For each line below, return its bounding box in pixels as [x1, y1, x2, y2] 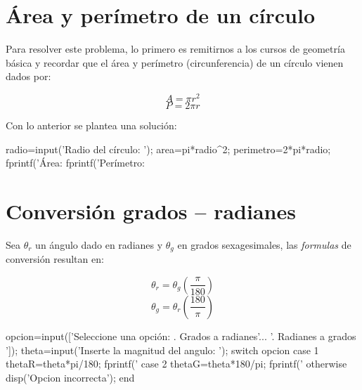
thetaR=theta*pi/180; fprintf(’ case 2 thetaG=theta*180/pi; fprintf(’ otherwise [6, 356, 347, 371]
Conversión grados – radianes [6, 196, 296, 225]
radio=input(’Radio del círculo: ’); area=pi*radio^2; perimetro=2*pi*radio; [6, 141, 331, 156]
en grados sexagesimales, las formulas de [177, 237, 351, 252]
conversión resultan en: [6, 252, 104, 266]
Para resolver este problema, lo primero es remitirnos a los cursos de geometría [6, 41, 345, 56]
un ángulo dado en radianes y [35, 237, 163, 252]
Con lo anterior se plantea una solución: [6, 117, 177, 132]
